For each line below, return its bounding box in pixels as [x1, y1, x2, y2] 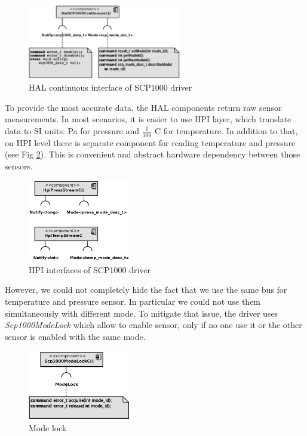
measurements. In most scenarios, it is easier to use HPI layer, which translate [5, 113, 291, 125]
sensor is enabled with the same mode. [5, 330, 146, 342]
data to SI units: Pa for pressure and [5, 124, 139, 137]
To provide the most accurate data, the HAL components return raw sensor [5, 101, 282, 113]
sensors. [5, 159, 33, 172]
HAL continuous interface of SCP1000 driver [29, 81, 192, 94]
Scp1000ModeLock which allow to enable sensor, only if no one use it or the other [5, 319, 302, 331]
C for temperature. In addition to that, [154, 124, 298, 137]
